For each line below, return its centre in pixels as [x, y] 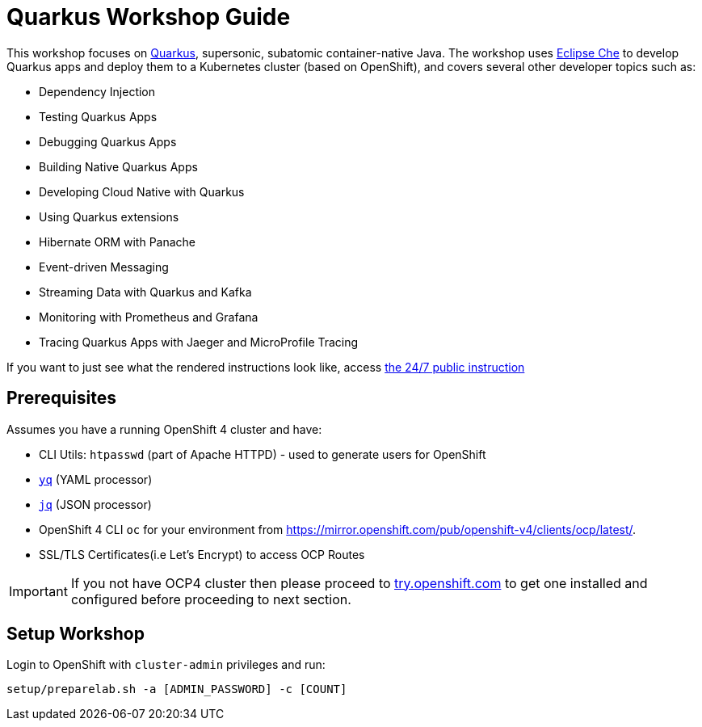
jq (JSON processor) [95, 504]
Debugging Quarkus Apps [108, 141]
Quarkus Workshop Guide [149, 17]
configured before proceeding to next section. [211, 599]
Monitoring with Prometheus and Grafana [149, 317]
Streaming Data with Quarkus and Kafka [145, 292]
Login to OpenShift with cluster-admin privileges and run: [166, 665]
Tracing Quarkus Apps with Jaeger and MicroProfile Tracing [199, 342]
